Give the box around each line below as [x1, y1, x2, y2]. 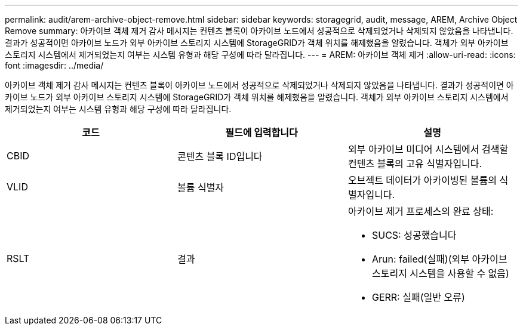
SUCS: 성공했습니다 [371, 229, 457, 241]
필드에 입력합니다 [225, 127, 298, 138]
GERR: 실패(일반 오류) [371, 291, 465, 303]
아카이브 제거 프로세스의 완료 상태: [347, 205, 494, 217]
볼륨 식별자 [177, 181, 224, 193]
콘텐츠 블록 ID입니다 [177, 150, 263, 162]
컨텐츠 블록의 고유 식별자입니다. [347, 158, 482, 169]
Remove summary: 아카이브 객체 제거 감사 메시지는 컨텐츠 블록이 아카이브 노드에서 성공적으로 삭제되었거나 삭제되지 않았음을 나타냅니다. [5, 26, 513, 36]
